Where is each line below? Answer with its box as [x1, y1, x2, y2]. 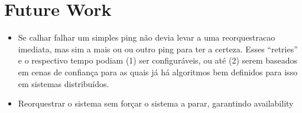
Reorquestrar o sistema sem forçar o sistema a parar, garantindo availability [18, 97, 294, 109]
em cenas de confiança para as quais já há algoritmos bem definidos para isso [18, 65, 298, 78]
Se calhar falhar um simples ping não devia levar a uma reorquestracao [18, 31, 275, 44]
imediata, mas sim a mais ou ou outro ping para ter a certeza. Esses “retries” [18, 42, 298, 55]
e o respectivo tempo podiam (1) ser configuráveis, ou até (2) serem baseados [18, 54, 298, 67]
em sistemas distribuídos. [18, 77, 109, 89]
